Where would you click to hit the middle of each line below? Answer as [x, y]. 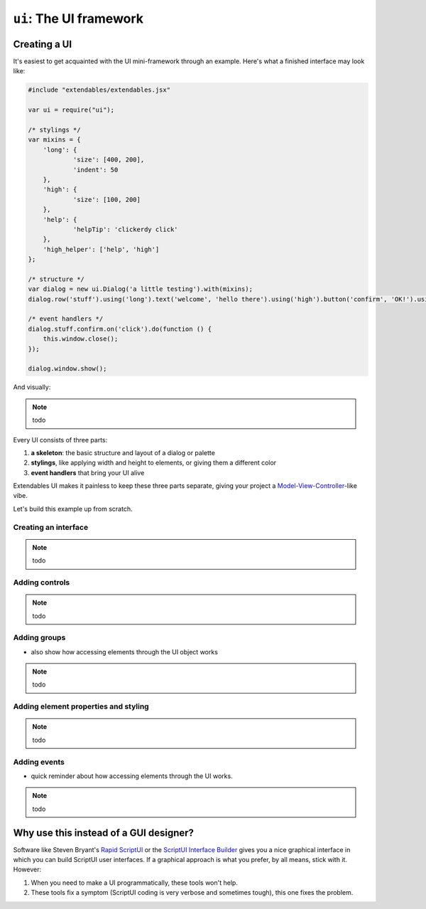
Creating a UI [43, 44]
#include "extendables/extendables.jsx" [99, 90]
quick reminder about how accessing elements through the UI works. [132, 776]
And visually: [32, 387]
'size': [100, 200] [107, 200]
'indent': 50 [95, 170]
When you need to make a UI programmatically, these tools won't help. [134, 883]
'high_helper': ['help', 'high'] [101, 249]
